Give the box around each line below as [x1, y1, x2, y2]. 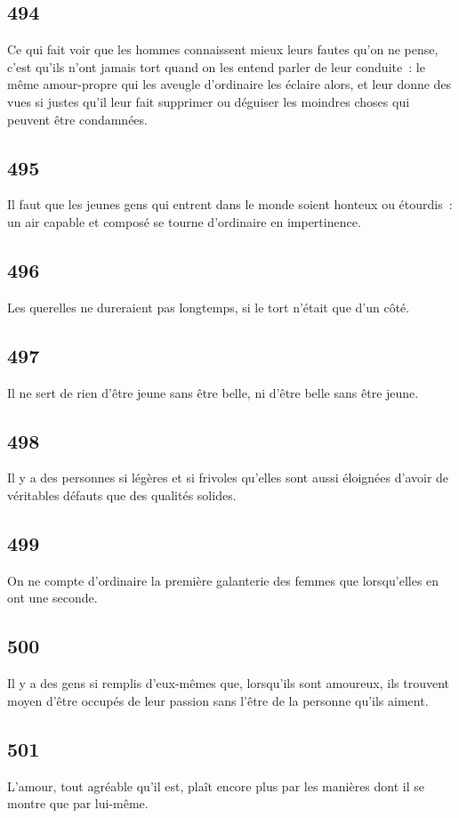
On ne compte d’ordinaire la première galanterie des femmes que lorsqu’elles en [7, 571, 439, 589]
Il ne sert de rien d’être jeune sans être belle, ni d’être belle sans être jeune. [7, 383, 419, 401]
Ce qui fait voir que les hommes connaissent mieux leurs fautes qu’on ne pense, [7, 40, 439, 59]
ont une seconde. [7, 588, 98, 607]
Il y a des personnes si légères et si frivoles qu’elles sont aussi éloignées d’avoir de [7, 468, 449, 487]
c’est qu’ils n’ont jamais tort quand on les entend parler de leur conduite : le [7, 57, 425, 76]
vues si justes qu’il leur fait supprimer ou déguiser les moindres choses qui [7, 92, 410, 110]
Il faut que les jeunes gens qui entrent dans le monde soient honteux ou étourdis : [7, 195, 453, 214]
